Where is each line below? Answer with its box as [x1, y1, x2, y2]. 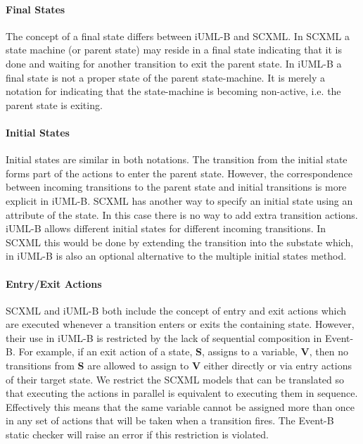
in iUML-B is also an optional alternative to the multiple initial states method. [6, 248, 347, 263]
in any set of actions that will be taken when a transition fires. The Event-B [6, 413, 334, 428]
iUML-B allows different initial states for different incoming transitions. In [6, 221, 326, 236]
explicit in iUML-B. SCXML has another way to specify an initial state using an [6, 193, 353, 208]
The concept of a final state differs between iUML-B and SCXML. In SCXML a [6, 28, 350, 43]
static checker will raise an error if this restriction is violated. [6, 427, 269, 442]
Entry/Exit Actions [6, 276, 102, 291]
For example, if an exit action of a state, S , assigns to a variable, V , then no [18, 344, 349, 359]
